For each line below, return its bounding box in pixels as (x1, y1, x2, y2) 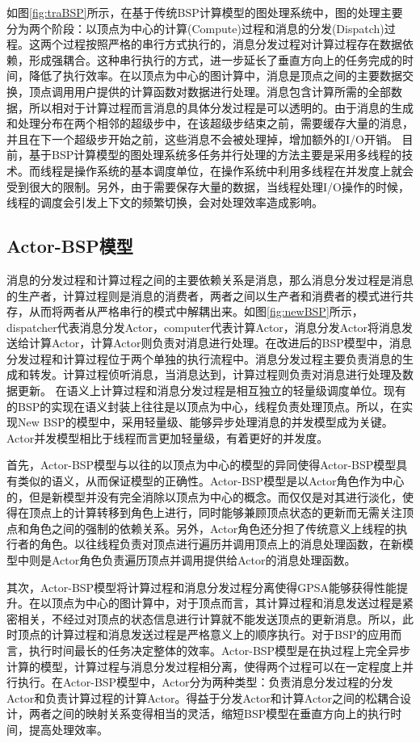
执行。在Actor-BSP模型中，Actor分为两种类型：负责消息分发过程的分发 (17, 674, 393, 691)
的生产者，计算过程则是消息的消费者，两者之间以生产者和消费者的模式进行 (6, 287, 402, 304)
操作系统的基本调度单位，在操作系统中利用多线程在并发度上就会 (73, 162, 414, 178)
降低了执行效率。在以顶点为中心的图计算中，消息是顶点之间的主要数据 (28, 67, 402, 84)
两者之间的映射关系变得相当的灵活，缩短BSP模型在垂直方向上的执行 (28, 705, 391, 722)
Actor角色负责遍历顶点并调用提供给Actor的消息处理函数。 (51, 552, 356, 569)
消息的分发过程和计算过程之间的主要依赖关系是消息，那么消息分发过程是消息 (6, 271, 414, 288)
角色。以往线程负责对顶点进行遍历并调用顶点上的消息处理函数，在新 (40, 535, 402, 552)
